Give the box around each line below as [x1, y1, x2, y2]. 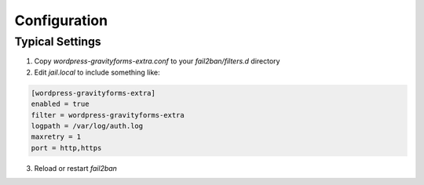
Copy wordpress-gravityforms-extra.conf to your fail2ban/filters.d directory [34, 56, 280, 66]
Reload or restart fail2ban [34, 163, 118, 172]
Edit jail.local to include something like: [34, 67, 160, 77]
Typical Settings [14, 34, 101, 49]
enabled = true [31, 100, 90, 109]
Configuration [14, 12, 108, 29]
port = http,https [31, 143, 102, 152]
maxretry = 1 [31, 132, 82, 141]
